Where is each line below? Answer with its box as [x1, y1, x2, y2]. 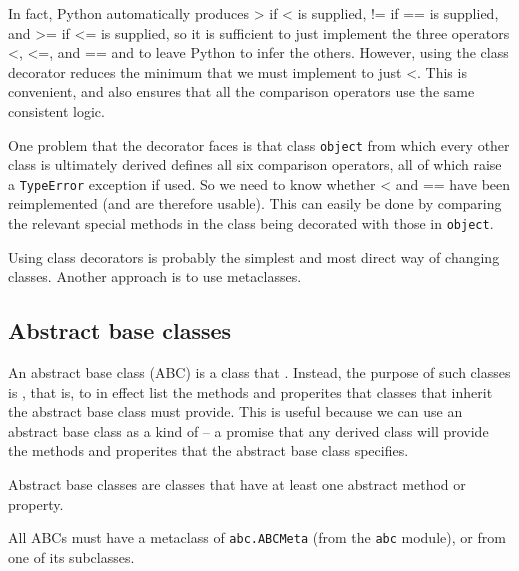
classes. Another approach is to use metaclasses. [8, 266, 302, 287]
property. [8, 493, 64, 514]
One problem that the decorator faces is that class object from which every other [8, 134, 510, 155]
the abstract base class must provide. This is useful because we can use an [8, 401, 463, 422]
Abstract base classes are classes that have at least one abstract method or [8, 474, 466, 495]
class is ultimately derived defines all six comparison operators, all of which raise [8, 154, 502, 175]
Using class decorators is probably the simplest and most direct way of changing [8, 246, 500, 267]
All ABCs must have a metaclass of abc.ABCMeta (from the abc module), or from [8, 527, 506, 548]
